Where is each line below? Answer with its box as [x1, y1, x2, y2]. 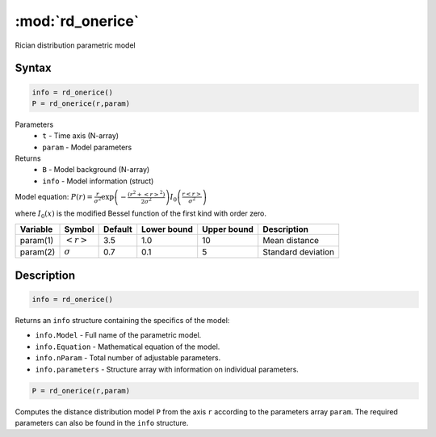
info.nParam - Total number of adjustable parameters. [35, 353, 221, 363]
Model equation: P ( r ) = [15, 192, 93, 202]
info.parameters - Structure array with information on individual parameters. [35, 364, 299, 374]
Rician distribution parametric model [15, 40, 136, 50]
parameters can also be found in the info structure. [15, 418, 189, 427]
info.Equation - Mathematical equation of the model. [35, 342, 220, 351]
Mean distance [262, 234, 319, 246]
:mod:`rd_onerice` [15, 12, 140, 30]
